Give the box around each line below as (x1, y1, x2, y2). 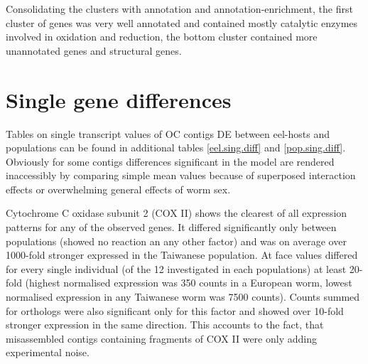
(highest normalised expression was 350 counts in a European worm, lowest (25, 275, 352, 290)
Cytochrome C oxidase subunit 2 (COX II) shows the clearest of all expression (6, 205, 347, 220)
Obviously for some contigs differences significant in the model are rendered (6, 154, 335, 168)
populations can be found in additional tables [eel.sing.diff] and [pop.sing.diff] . (6, 140, 346, 155)
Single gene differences (6, 85, 232, 114)
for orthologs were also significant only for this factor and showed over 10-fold (6, 303, 344, 318)
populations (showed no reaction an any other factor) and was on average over (6, 233, 347, 248)
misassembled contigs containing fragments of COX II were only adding (6, 331, 317, 346)
